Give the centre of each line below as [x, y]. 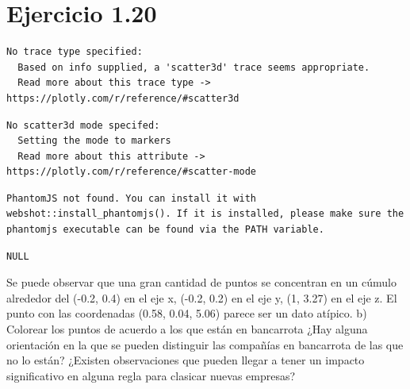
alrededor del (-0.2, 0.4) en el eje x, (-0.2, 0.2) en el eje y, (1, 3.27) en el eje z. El [202, 297]
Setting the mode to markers [94, 141]
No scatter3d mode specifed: [83, 125]
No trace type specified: [75, 52]
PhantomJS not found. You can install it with [131, 198]
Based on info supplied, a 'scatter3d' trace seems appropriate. [194, 67]
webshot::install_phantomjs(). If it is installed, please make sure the [205, 214]
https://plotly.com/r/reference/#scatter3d [123, 98]
